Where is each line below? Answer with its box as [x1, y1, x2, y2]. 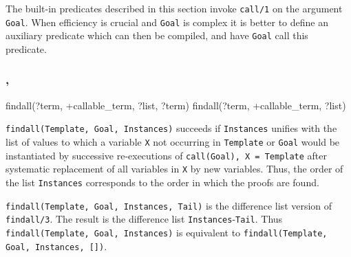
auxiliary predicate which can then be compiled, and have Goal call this [6, 28, 308, 43]
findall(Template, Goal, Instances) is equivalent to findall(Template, [6, 225, 328, 239]
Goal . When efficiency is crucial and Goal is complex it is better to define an [6, 14, 329, 29]
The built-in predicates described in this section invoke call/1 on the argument [6, 1, 343, 15]
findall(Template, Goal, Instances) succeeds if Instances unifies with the [6, 121, 337, 135]
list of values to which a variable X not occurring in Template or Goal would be [6, 135, 340, 149]
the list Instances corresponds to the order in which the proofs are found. [6, 175, 319, 189]
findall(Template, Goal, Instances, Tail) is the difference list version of [6, 198, 332, 212]
